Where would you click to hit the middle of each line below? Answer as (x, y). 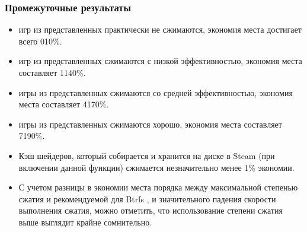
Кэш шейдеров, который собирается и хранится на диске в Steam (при (147, 155)
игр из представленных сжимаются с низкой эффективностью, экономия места (160, 61)
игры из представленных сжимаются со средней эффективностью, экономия (156, 92)
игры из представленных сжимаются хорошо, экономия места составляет (150, 124)
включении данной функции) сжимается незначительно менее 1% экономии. (156, 167)
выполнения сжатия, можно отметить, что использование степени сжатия (151, 210)
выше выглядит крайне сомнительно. (85, 222)
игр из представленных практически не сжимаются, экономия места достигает (160, 29)
